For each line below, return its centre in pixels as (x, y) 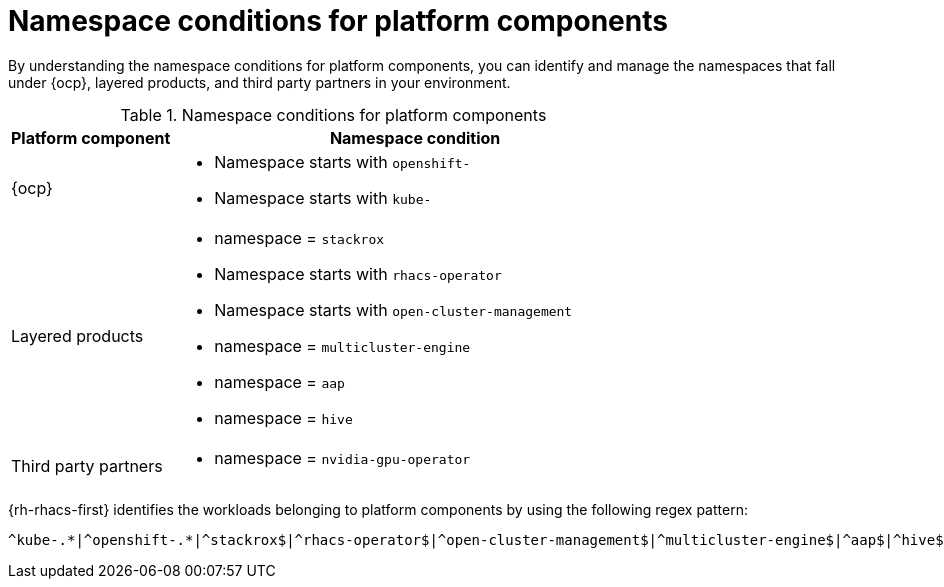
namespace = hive (283, 417)
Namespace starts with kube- (323, 197)
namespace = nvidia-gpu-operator (342, 457)
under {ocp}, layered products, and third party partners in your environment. (259, 82)
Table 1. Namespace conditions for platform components (333, 114)
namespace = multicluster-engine (342, 345)
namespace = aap (279, 381)
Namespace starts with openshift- (342, 161)
